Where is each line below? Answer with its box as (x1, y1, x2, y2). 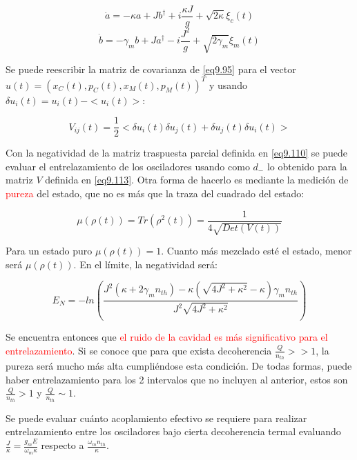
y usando (209, 77, 247, 92)
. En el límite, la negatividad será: (73, 257, 218, 271)
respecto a (41, 438, 84, 452)
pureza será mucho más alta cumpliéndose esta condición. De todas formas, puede (6, 359, 352, 373)
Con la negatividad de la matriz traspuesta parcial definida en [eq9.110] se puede (6, 146, 348, 160)
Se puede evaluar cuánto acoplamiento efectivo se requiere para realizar (6, 410, 307, 425)
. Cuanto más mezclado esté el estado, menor (161, 243, 352, 257)
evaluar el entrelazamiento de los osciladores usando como (6, 159, 250, 173)
